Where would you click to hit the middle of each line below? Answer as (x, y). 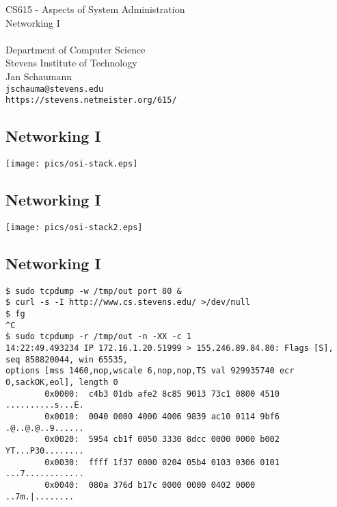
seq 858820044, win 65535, (67, 359)
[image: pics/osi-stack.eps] (72, 164)
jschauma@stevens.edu (55, 89)
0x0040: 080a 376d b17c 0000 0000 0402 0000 (150, 485)
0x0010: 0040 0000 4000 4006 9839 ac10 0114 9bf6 (162, 417)
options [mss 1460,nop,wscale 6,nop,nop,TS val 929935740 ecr (150, 371)
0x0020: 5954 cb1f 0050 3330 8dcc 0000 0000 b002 (162, 440)
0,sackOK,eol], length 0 (62, 383)
